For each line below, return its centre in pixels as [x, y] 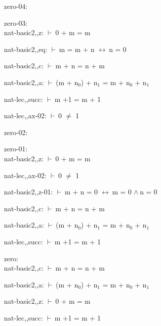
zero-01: [16, 149]
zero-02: [16, 132]
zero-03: [16, 23]
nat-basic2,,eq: [26, 49]
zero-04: [16, 6]
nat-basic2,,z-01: [28, 192]
